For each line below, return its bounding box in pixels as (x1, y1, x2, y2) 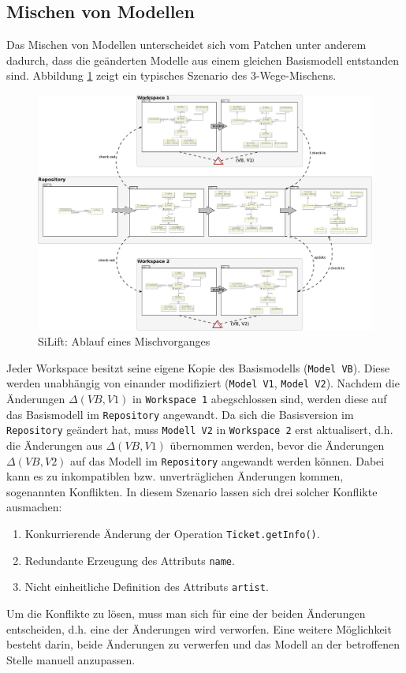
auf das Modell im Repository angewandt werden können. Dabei (70, 452, 385, 469)
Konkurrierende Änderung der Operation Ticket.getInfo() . (24, 525, 320, 542)
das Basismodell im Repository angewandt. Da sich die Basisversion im (6, 406, 354, 422)
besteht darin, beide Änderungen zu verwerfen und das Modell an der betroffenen (6, 636, 400, 652)
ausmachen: (6, 499, 62, 515)
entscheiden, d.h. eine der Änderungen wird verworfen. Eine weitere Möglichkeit (6, 620, 392, 637)
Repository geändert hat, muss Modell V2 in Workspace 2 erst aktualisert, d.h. (6, 421, 393, 438)
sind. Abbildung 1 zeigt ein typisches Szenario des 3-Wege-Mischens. (6, 67, 337, 84)
